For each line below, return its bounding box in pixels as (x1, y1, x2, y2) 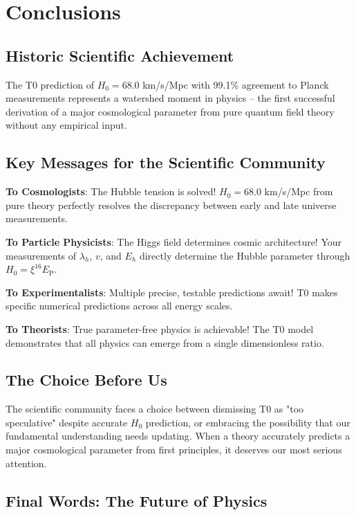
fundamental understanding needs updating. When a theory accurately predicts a (6, 428, 350, 443)
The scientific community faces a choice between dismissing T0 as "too (6, 401, 304, 416)
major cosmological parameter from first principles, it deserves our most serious (6, 442, 342, 457)
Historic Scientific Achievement (6, 44, 234, 66)
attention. (6, 455, 47, 470)
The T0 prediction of (6, 77, 94, 91)
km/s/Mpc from (264, 184, 333, 199)
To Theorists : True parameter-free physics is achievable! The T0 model (6, 321, 314, 336)
